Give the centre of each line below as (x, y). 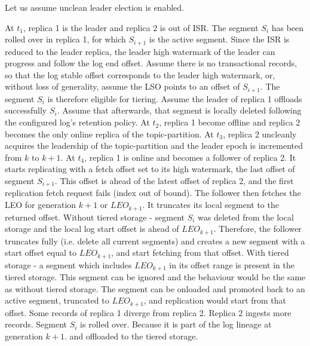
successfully (26, 110)
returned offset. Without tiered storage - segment (95, 217)
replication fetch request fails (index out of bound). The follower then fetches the (153, 193)
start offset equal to (41, 252)
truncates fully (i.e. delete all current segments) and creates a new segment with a (155, 241)
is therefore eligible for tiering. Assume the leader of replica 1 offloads (175, 98)
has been (288, 27)
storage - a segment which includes (68, 264)
